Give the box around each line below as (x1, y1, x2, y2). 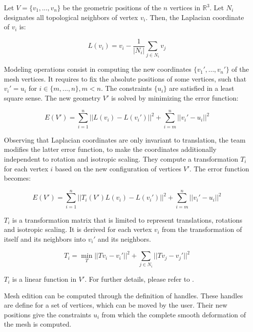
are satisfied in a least (169, 83, 234, 93)
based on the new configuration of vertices (55, 163, 181, 173)
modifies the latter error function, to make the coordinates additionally (4, 144, 217, 154)
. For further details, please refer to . (84, 274, 194, 284)
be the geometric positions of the (63, 2, 161, 12)
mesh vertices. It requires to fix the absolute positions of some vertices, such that (4, 73, 247, 83)
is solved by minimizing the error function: (111, 93, 239, 103)
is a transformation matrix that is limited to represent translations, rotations (12, 214, 243, 225)
